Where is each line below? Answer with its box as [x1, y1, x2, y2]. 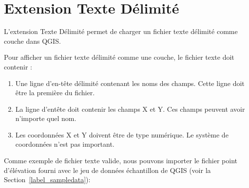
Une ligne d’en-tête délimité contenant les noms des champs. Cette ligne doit [15, 78, 245, 88]
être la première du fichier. [15, 87, 95, 98]
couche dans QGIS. [4, 35, 61, 46]
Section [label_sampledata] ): [4, 174, 91, 185]
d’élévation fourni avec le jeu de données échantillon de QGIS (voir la [4, 165, 211, 175]
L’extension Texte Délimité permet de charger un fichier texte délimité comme [4, 26, 238, 36]
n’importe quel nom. [15, 113, 77, 123]
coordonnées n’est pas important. [15, 139, 115, 149]
